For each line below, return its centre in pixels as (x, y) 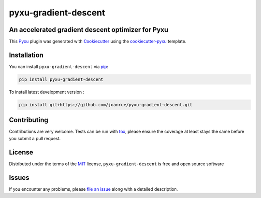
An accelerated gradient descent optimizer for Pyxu (89, 30)
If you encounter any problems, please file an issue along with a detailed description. (94, 189)
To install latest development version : (47, 92)
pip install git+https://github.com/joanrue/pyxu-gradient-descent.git (106, 105)
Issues (19, 177)
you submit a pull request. (35, 138)
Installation (26, 55)
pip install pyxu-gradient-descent (61, 79)
